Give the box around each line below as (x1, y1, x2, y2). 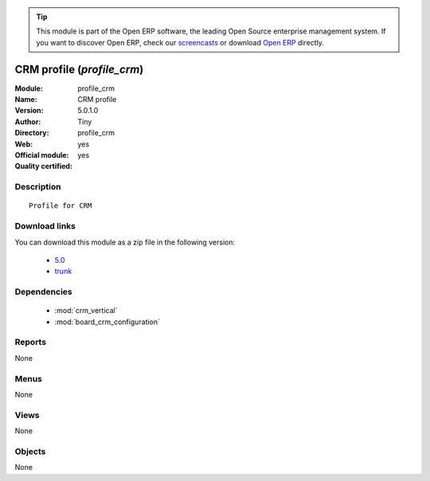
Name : (14, 95, 37, 104)
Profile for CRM (29, 201, 92, 210)
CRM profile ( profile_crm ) (14, 62, 144, 76)
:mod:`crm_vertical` (54, 306, 118, 315)
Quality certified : (14, 162, 73, 171)
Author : (14, 116, 41, 127)
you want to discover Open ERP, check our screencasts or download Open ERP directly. (36, 37, 324, 47)
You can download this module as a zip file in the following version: (14, 237, 236, 247)
